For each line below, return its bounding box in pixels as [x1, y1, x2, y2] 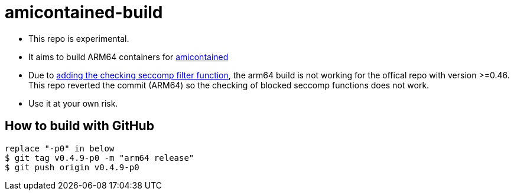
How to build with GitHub [5, 118, 154, 134]
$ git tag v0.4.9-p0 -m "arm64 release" [5, 153, 194, 163]
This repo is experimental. [28, 33, 129, 44]
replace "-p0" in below [5, 143, 115, 153]
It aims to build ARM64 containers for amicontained [28, 51, 229, 62]
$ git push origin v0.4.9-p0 [5, 162, 139, 172]
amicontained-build [5, 2, 163, 22]
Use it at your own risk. [28, 98, 118, 108]
